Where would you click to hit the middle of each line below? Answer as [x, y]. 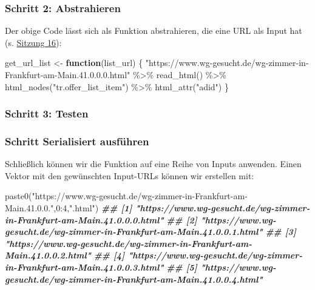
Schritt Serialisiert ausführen [77, 141]
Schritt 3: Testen [47, 114]
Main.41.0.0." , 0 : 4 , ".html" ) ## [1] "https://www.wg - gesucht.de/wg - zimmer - [157, 208]
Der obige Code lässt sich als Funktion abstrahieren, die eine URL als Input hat [154, 31]
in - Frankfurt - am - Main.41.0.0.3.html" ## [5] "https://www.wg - [141, 267]
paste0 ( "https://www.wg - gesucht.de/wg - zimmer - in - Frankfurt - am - [126, 196]
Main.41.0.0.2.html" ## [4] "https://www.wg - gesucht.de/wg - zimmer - [154, 255]
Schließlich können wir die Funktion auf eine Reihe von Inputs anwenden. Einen [153, 164]
